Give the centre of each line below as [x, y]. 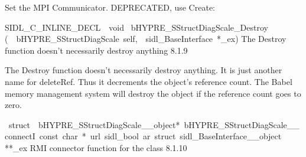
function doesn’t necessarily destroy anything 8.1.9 [96, 50]
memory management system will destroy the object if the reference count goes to [153, 93]
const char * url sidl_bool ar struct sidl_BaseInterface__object [160, 136]
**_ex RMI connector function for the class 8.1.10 [96, 147]
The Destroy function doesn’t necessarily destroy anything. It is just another [144, 70]
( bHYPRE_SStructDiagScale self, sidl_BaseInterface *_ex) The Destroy [146, 39]
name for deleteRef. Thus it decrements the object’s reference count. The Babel [149, 81]
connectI [20, 136]
